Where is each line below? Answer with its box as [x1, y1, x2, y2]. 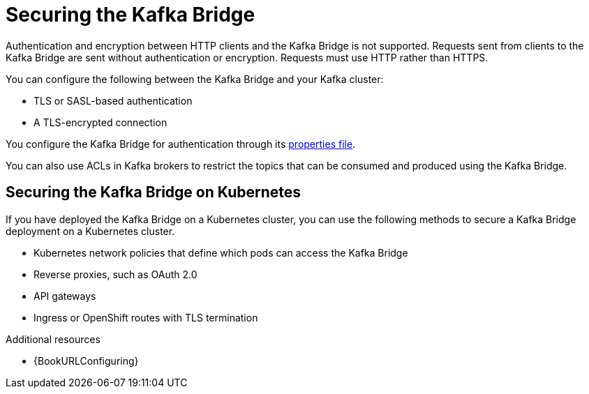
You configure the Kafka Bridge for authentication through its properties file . [6, 137, 356, 150]
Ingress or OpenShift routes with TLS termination [33, 311, 258, 324]
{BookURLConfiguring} [33, 354, 139, 367]
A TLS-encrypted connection [33, 116, 167, 128]
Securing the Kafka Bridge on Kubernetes [6, 183, 301, 202]
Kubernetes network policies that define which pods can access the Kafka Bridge [33, 246, 408, 259]
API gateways [33, 289, 96, 302]
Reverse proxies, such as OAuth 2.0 [33, 268, 197, 280]
